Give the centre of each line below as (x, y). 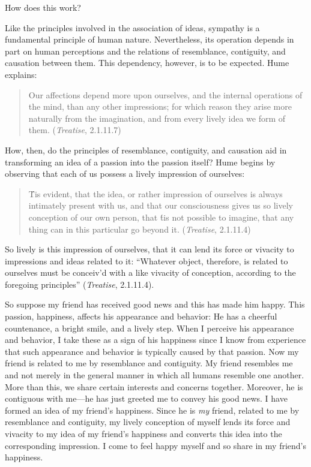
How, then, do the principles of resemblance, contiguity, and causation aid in (146, 150)
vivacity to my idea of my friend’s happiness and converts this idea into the (143, 433)
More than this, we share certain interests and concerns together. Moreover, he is (154, 386)
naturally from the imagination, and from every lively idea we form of (157, 118)
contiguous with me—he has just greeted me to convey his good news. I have (146, 398)
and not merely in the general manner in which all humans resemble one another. (155, 375)
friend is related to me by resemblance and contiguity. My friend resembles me (149, 363)
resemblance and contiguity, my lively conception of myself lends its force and (148, 422)
